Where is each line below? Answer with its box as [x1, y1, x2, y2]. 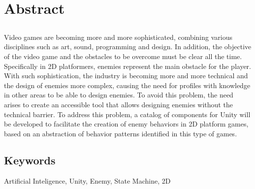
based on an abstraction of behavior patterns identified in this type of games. [4, 128, 237, 138]
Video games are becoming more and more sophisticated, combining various [4, 31, 232, 42]
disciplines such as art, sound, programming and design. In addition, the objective [4, 41, 252, 52]
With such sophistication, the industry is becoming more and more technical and [4, 70, 248, 81]
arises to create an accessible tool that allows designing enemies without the [4, 99, 233, 109]
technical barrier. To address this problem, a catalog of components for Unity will [4, 109, 251, 119]
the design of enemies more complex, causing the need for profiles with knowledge [4, 80, 251, 90]
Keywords [4, 152, 56, 167]
